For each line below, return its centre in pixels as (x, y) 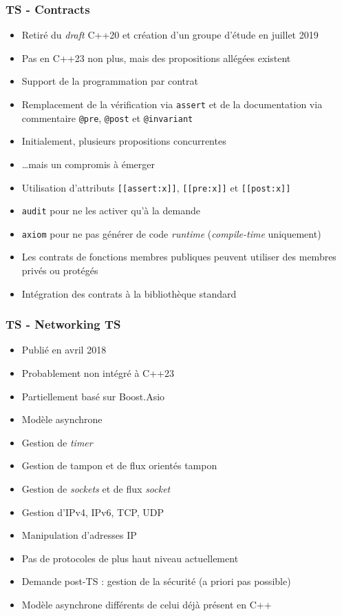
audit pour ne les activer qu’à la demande (111, 211)
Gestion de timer (57, 442)
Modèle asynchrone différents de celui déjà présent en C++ (147, 604)
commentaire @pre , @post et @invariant (107, 117)
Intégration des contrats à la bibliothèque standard (129, 293)
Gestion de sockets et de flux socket (96, 489)
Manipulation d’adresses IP (79, 535)
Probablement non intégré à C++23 (98, 373)
